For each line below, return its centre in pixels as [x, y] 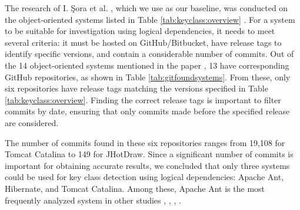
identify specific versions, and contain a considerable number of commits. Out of [149, 54]
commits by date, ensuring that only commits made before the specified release [147, 111]
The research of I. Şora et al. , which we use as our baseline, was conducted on [146, 8]
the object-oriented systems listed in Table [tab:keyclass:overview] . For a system [150, 19]
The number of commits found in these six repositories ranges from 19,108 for [145, 142]
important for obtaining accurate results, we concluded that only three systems [147, 165]
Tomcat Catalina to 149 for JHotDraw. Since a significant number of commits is [149, 154]
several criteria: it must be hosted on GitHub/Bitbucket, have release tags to [143, 42]
